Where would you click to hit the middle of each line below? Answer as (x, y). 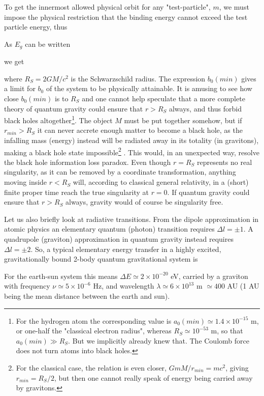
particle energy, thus (36, 27)
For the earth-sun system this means (61, 276)
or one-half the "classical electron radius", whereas (94, 331)
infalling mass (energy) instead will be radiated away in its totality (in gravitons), (131, 140)
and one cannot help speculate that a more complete (163, 98)
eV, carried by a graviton (209, 276)
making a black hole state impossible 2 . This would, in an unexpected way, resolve (132, 151)
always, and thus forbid (205, 108)
